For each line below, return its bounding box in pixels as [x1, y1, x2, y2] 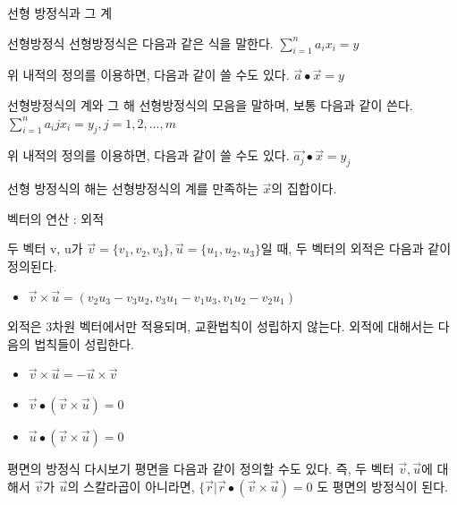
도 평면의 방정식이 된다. [317, 476, 448, 495]
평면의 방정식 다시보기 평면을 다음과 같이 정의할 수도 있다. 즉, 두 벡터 [7, 458, 394, 477]
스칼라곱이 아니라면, [83, 476, 195, 495]
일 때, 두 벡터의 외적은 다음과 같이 [260, 239, 452, 258]
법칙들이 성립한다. [34, 334, 135, 353]
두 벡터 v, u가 [7, 239, 83, 258]
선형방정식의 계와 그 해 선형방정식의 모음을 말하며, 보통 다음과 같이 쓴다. [7, 95, 413, 114]
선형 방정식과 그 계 [7, 4, 113, 21]
